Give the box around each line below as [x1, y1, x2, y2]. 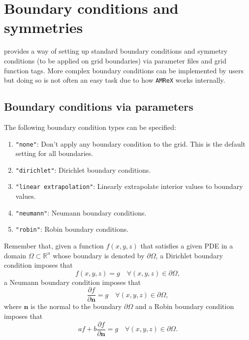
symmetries [4, 17, 83, 37]
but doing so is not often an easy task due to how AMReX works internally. [4, 75, 225, 85]
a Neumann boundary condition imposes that [4, 277, 141, 287]
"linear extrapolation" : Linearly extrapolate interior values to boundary [15, 181, 243, 191]
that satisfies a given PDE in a [140, 241, 233, 251]
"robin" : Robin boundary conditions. [15, 224, 129, 234]
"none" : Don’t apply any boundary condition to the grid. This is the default [15, 138, 246, 149]
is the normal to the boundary [31, 301, 122, 311]
